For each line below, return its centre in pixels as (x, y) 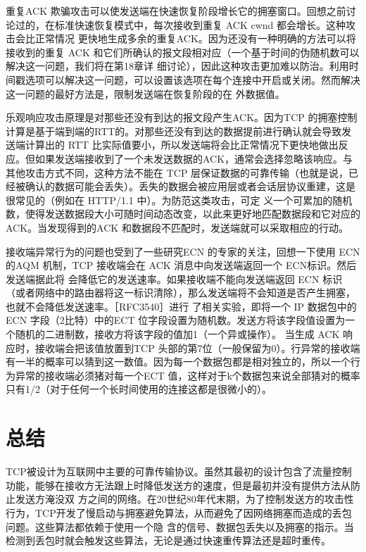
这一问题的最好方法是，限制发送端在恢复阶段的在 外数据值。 (145, 93)
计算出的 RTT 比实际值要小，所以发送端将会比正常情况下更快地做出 (182, 145)
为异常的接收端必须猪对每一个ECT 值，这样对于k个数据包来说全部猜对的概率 (183, 375)
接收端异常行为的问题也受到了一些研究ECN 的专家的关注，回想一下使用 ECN (183, 251)
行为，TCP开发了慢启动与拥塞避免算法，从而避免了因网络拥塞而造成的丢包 (179, 512)
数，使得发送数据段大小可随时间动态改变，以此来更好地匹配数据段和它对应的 (183, 214)
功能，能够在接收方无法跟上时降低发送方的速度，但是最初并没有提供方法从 (178, 485)
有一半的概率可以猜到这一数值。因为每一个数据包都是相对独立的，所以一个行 (183, 362)
